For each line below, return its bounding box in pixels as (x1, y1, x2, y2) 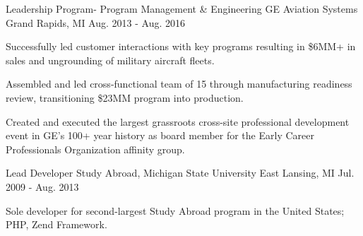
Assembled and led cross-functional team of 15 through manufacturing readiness (6, 76, 352, 91)
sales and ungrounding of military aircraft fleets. (6, 52, 215, 67)
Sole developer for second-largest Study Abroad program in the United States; (6, 203, 345, 218)
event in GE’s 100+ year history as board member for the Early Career (6, 128, 314, 143)
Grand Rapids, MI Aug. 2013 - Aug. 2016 (6, 15, 185, 30)
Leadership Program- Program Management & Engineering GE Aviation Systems (6, 1, 358, 16)
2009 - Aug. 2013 (6, 179, 79, 194)
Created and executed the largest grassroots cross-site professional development (6, 114, 350, 129)
